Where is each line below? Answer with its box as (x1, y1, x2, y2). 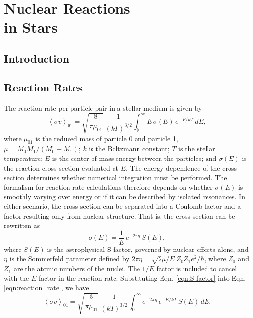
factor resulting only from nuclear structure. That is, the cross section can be (4, 210, 235, 221)
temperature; (4, 153, 43, 163)
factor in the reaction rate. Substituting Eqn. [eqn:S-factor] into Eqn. (39, 273, 246, 283)
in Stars (4, 17, 58, 37)
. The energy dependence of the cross (126, 162, 237, 173)
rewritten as (4, 220, 40, 230)
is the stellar (178, 143, 215, 154)
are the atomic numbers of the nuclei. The (13, 263, 140, 273)
